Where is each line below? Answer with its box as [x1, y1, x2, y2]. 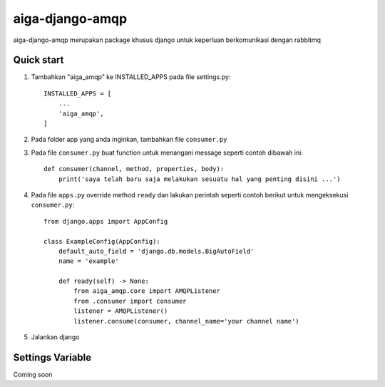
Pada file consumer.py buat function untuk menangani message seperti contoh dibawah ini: [31, 148, 303, 157]
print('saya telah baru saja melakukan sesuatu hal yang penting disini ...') [58, 175, 341, 183]
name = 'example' [58, 257, 119, 265]
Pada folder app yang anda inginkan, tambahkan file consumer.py [31, 135, 227, 144]
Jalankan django [31, 333, 80, 341]
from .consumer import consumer [73, 296, 187, 305]
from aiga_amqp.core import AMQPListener [73, 287, 221, 295]
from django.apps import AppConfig [43, 217, 168, 225]
